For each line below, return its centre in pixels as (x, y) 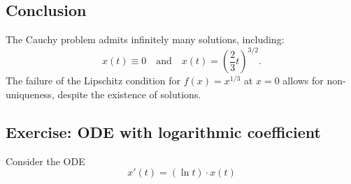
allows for (303, 80)
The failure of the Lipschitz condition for (93, 80)
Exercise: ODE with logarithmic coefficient (163, 131)
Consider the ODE (45, 161)
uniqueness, (30, 94)
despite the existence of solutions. (129, 94)
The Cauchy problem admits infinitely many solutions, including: (145, 39)
